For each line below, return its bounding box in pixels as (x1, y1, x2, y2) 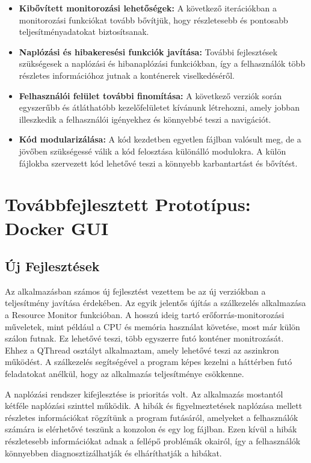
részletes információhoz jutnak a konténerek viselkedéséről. (19, 69, 235, 81)
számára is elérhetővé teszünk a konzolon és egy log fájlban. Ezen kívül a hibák (5, 423, 297, 435)
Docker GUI (5, 215, 109, 240)
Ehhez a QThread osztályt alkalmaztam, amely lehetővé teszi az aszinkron (5, 343, 279, 356)
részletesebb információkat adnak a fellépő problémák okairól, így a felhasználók (5, 435, 301, 447)
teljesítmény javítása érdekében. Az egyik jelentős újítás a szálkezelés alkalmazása (5, 296, 306, 309)
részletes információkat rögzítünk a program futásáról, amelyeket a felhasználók (5, 411, 298, 423)
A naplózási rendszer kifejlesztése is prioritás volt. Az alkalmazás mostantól (5, 387, 283, 400)
